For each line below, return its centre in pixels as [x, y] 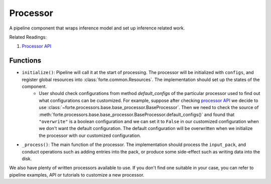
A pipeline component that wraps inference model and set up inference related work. [97, 28]
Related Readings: [28, 37]
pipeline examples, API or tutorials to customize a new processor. [77, 174]
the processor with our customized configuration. [90, 135]
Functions [25, 61]
